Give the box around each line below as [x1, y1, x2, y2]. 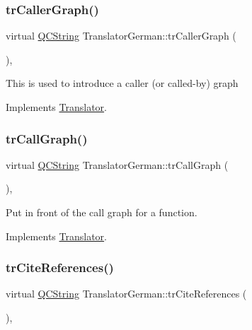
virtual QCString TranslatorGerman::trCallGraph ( [6, 157, 229, 172]
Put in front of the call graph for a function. [6, 205, 197, 219]
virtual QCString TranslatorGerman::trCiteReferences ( [6, 286, 247, 301]
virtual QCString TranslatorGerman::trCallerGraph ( [6, 28, 236, 43]
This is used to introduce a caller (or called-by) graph [6, 76, 239, 90]
